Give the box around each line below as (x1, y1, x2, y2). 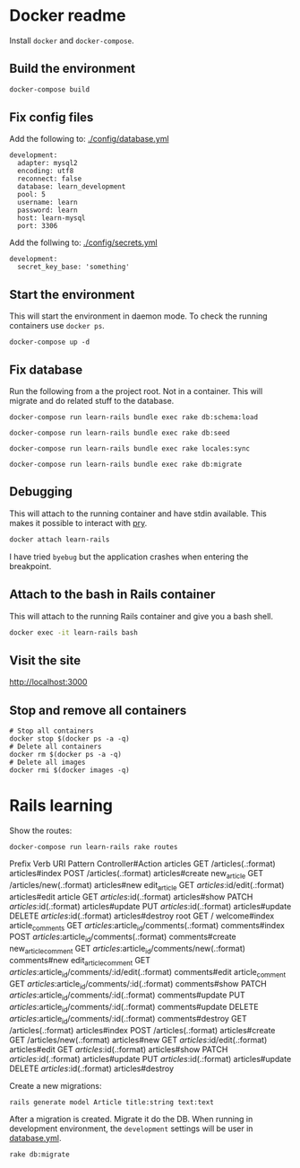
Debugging (9, 484, 73, 499)
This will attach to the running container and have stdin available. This (9, 508, 267, 519)
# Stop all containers (9, 726, 94, 736)
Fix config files (9, 110, 94, 126)
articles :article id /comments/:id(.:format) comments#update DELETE (9, 1002, 259, 1014)
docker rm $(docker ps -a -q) (9, 751, 123, 760)
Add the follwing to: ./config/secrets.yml (9, 237, 159, 248)
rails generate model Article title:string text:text (9, 1097, 215, 1107)
